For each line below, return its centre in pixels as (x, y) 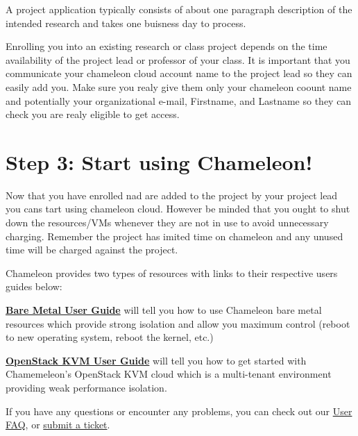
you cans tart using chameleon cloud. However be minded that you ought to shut (178, 209)
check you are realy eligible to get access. (93, 114)
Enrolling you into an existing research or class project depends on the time (167, 46)
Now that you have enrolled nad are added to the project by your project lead (172, 195)
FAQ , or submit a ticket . (58, 425)
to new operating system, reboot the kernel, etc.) (110, 337)
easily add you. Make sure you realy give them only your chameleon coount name (179, 86)
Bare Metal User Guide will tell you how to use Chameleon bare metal (164, 310)
